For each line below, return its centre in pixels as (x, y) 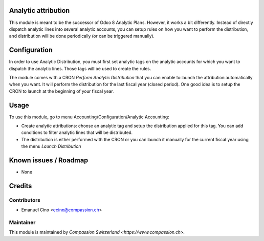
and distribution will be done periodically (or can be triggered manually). (82, 36)
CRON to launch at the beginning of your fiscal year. (62, 91)
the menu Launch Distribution (51, 146)
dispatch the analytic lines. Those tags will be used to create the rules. (80, 68)
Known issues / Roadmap (48, 161)
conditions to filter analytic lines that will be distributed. (77, 132)
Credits (21, 186)
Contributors (25, 200)
